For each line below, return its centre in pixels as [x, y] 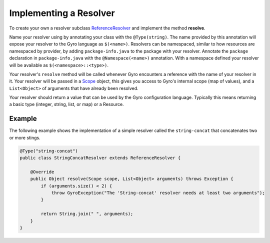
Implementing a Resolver [62, 13]
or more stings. [25, 137]
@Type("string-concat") [49, 151]
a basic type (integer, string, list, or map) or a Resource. [67, 104]
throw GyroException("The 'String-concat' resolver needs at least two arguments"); [158, 193]
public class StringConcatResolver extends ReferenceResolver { [100, 158]
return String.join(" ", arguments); [87, 214]
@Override [42, 172]
